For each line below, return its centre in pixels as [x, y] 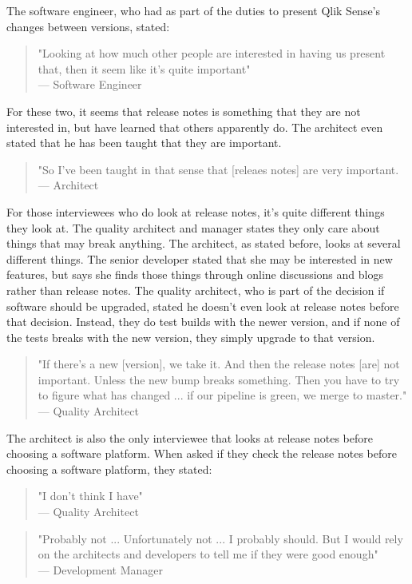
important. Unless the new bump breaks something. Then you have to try [219, 379]
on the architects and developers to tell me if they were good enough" [208, 554]
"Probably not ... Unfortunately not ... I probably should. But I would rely [220, 538]
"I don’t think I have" [90, 496]
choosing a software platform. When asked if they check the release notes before [202, 453]
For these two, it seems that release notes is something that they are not [184, 111]
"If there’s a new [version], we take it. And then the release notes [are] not [219, 364]
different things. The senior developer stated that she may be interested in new [200, 258]
